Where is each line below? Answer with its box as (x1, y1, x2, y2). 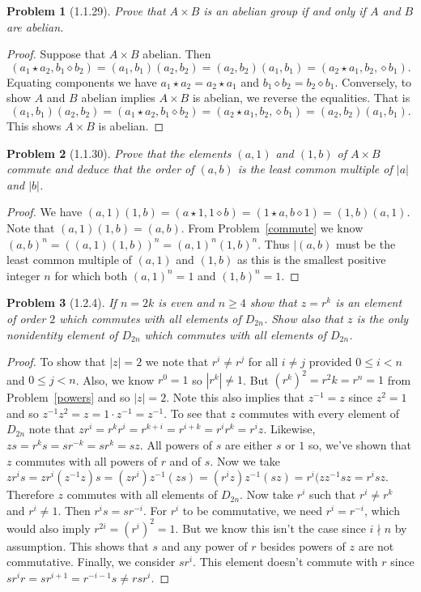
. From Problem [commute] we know (181, 219, 364, 236)
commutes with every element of (239, 404, 400, 421)
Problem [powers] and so (6, 389, 130, 406)
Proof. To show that (6, 353, 106, 370)
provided (308, 353, 352, 370)
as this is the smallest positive (236, 251, 386, 268)
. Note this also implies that (166, 389, 305, 406)
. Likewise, (263, 420, 316, 437)
